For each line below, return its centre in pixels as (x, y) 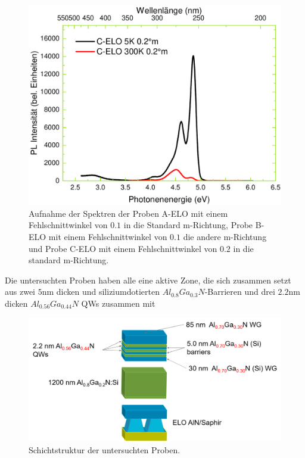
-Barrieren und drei (240, 292)
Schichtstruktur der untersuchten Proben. (105, 449)
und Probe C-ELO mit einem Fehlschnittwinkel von (123, 248)
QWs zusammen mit (118, 303)
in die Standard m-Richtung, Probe (188, 225)
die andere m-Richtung (225, 236)
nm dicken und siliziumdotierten (101, 292)
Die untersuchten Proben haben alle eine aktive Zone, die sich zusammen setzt (148, 280)
